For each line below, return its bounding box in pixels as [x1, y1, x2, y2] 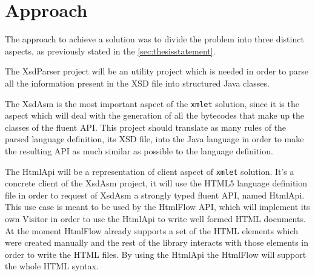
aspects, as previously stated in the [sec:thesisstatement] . [5, 44, 216, 57]
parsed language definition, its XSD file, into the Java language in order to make [5, 133, 304, 145]
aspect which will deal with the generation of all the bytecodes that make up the [5, 109, 305, 122]
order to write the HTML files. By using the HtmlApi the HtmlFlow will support [5, 248, 307, 260]
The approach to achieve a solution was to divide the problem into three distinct [5, 33, 304, 45]
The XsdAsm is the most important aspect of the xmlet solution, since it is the [5, 97, 299, 110]
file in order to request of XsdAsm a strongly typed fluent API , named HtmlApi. [5, 188, 305, 201]
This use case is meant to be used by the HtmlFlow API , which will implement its [5, 200, 310, 213]
